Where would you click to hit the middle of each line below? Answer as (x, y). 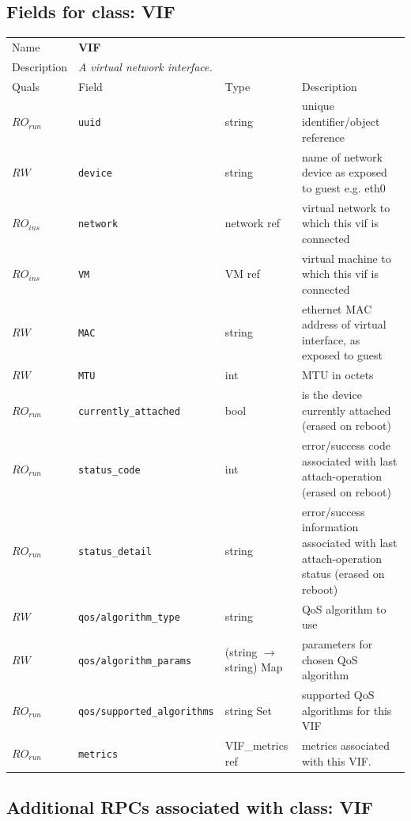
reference (323, 137)
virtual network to (346, 207)
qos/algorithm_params (135, 661)
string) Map (254, 667)
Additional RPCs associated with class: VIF (190, 807)
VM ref (242, 274)
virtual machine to (346, 258)
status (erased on (343, 574)
